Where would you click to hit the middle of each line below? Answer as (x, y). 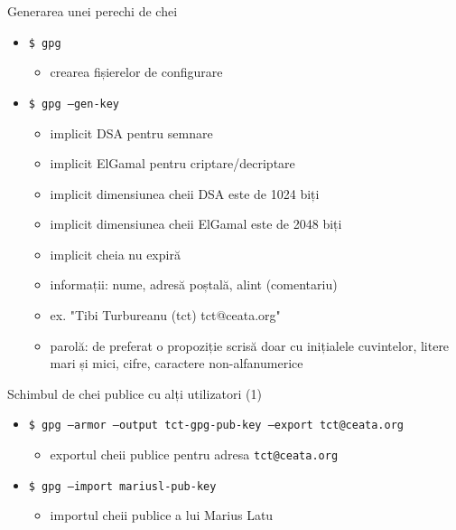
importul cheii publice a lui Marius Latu (162, 515)
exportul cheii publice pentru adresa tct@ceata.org (194, 454)
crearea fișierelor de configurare (136, 72)
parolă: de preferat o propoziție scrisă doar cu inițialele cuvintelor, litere (250, 345)
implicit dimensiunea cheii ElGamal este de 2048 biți (196, 224)
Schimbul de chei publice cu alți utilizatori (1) (135, 393)
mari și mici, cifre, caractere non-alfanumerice (177, 363)
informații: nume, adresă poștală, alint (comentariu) (194, 284)
